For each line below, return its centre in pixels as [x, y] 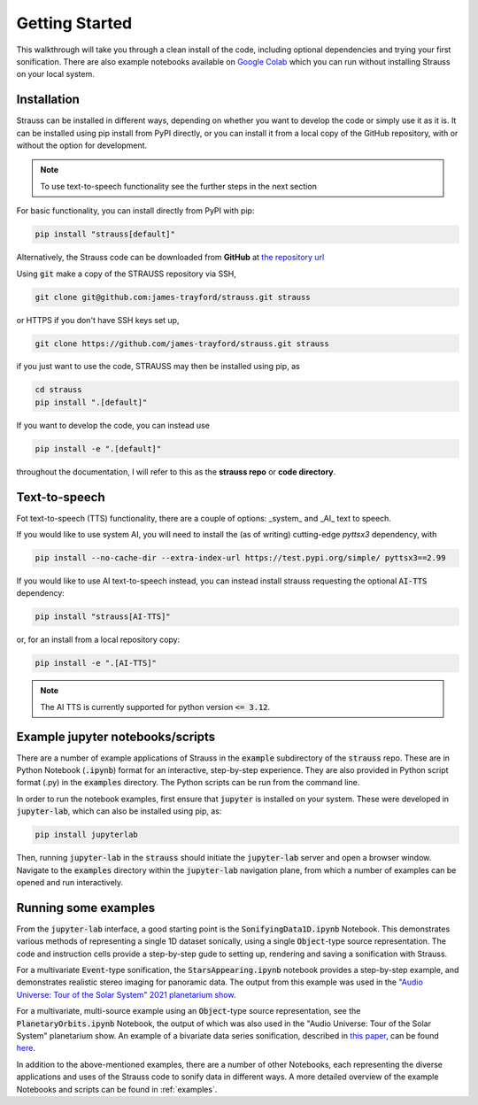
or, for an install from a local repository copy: [98, 640]
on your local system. [55, 74]
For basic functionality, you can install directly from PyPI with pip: [135, 211]
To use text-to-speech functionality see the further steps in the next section [179, 186]
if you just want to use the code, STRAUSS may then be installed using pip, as [158, 367]
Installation [48, 100]
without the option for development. [82, 145]
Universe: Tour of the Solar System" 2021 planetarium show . [126, 994]
